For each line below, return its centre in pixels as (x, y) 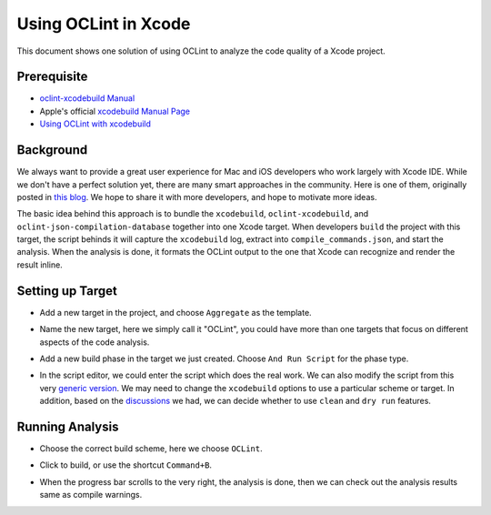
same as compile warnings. (91, 495)
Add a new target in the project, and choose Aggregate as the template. (176, 312)
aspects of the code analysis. (95, 342)
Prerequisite (52, 77)
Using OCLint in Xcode (104, 24)
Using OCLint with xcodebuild (95, 124)
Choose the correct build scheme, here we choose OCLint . (151, 449)
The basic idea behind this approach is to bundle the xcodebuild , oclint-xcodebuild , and (193, 214)
